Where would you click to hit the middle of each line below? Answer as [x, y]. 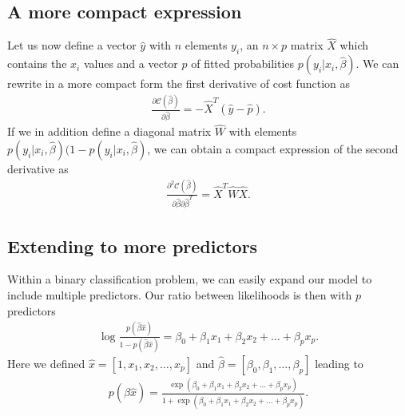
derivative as [38, 168]
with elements [263, 131]
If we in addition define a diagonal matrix [109, 131]
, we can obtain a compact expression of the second [273, 148]
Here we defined [46, 363]
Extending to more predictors [133, 246]
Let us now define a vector [72, 45]
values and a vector [131, 63]
